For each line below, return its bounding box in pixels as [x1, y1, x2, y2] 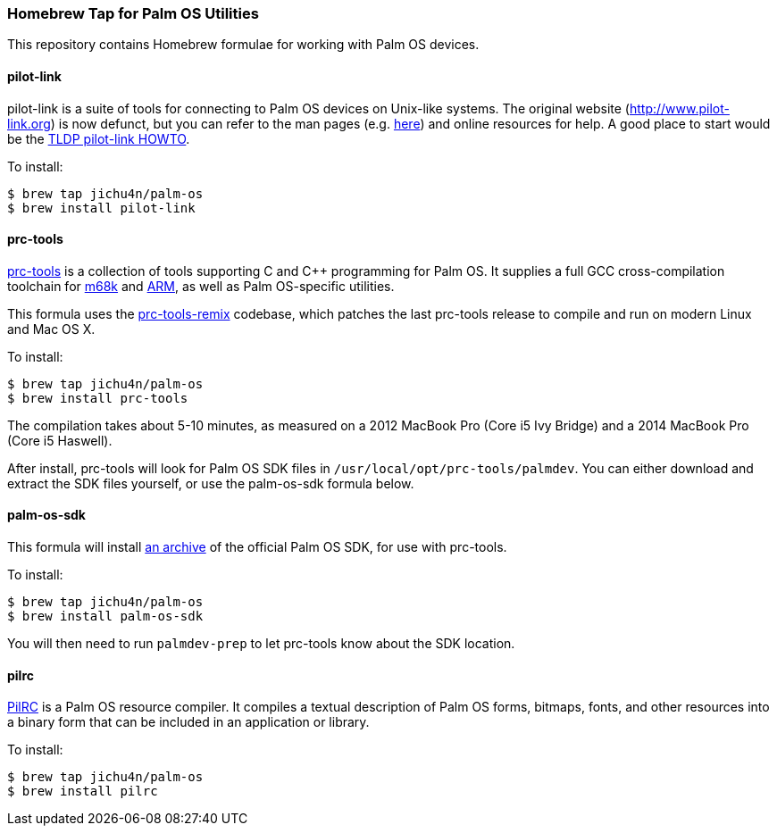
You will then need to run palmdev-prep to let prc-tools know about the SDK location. [7, 636, 515, 652]
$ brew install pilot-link [7, 200, 196, 215]
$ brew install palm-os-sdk [7, 609, 204, 624]
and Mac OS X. [7, 321, 96, 337]
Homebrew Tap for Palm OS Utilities [7, 4, 259, 22]
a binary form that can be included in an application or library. [7, 714, 370, 730]
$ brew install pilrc [7, 784, 158, 799]
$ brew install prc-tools [7, 390, 188, 405]
